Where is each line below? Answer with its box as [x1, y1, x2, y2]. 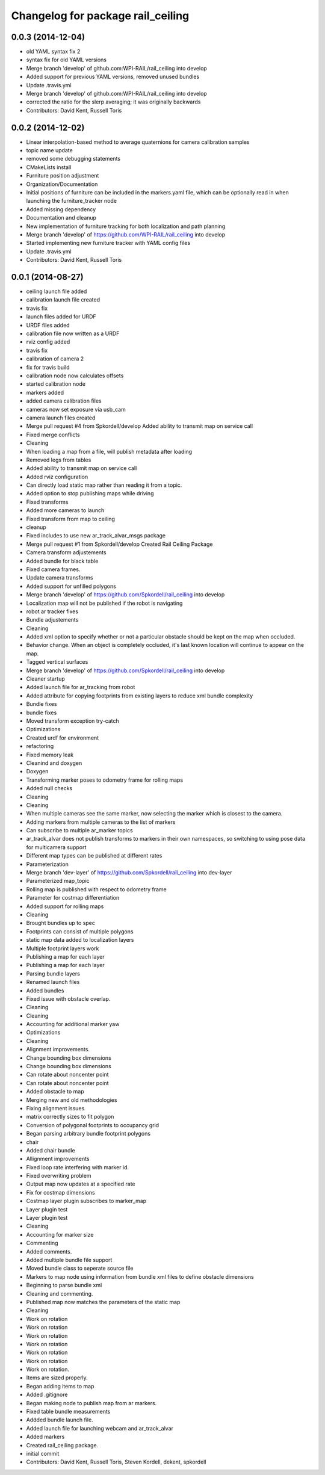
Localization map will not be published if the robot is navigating [26, 599, 183, 607]
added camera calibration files [26, 397, 102, 404]
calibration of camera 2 [26, 355, 84, 362]
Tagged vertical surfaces [26, 658, 88, 666]
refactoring [26, 743, 54, 750]
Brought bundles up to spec [26, 920, 96, 927]
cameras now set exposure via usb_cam [26, 406, 126, 413]
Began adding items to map [26, 1382, 94, 1390]
